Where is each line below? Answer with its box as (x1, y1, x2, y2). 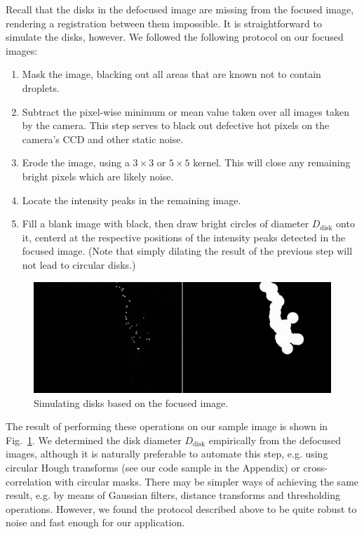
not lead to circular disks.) (22, 257, 136, 272)
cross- (303, 460, 328, 475)
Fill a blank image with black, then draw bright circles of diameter (22, 216, 309, 231)
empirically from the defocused (208, 432, 342, 447)
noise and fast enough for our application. (6, 515, 185, 530)
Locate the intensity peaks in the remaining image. (22, 192, 241, 207)
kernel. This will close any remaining (193, 155, 351, 170)
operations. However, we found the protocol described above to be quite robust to (6, 501, 357, 516)
